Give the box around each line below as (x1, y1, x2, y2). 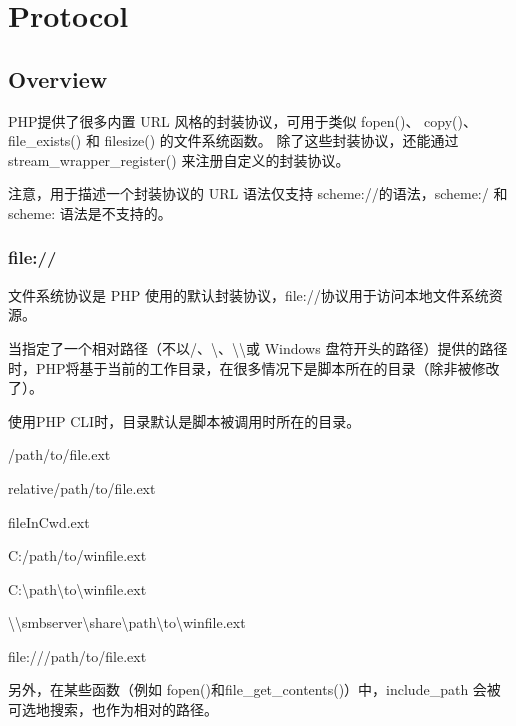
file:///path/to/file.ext (8, 645, 147, 666)
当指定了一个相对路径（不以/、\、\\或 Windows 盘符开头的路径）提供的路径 (8, 337, 508, 358)
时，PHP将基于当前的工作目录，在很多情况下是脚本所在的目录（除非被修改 (8, 357, 500, 378)
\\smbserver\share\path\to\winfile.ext (8, 612, 246, 633)
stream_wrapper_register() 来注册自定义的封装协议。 (8, 149, 350, 170)
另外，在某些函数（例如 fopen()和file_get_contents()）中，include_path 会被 (8, 679, 501, 700)
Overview (8, 63, 108, 94)
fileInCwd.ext (8, 511, 90, 532)
